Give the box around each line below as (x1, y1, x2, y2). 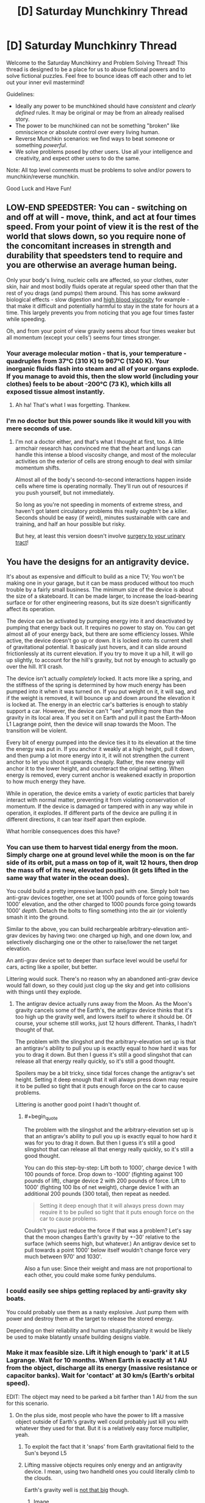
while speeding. (6, 315, 46, 322)
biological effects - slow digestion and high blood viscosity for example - (6, 295, 190, 303)
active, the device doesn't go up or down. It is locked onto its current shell (6, 637, 193, 644)
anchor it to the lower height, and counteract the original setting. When (6, 765, 184, 772)
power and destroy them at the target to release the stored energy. (6, 1315, 174, 1322)
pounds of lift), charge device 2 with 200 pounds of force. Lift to (24, 1177, 186, 1184)
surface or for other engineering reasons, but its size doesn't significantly (6, 599, 192, 606)
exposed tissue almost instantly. (6, 387, 105, 396)
